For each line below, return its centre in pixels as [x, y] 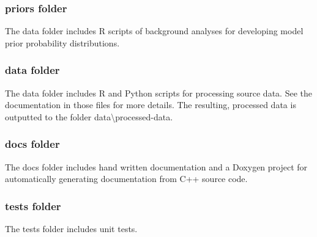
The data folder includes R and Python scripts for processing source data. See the [158, 93]
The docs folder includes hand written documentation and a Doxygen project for [156, 166]
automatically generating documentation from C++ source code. [126, 179]
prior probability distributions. [62, 42]
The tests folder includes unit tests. [71, 229]
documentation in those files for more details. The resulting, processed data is [151, 105]
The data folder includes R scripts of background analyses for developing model [154, 31]
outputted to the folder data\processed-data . [89, 116]
